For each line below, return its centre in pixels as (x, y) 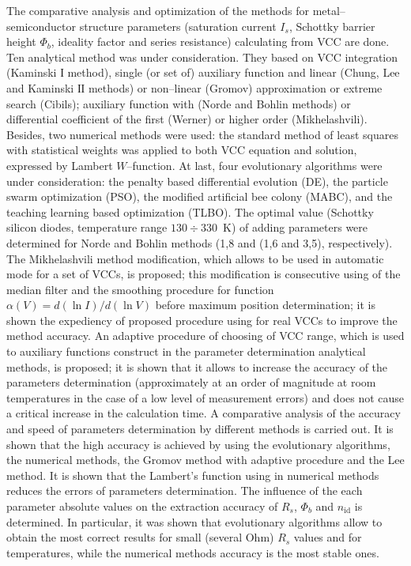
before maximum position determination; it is (265, 305)
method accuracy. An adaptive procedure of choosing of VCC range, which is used (205, 336)
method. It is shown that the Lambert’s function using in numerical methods (193, 475)
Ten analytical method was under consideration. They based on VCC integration (202, 57)
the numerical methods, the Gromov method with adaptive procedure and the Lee (205, 460)
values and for (328, 537)
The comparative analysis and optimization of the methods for (158, 10)
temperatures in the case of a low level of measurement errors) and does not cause (205, 397)
